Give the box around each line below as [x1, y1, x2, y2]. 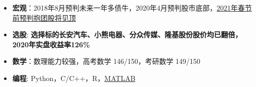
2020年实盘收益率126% [12, 39, 90, 49]
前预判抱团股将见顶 [12, 12, 76, 23]
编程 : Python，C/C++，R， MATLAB [12, 72, 136, 83]
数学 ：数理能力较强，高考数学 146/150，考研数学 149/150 [12, 56, 201, 66]
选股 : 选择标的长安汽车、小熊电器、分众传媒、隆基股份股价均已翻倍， [12, 29, 242, 40]
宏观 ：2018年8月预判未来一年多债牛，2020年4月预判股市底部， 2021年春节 [12, 3, 252, 13]
